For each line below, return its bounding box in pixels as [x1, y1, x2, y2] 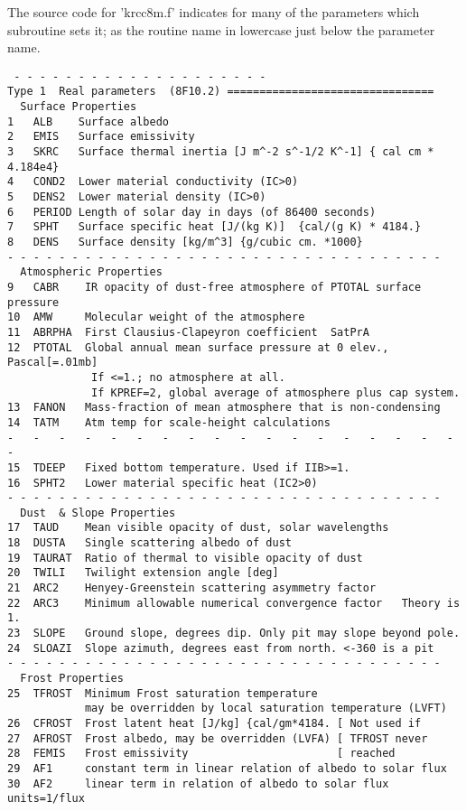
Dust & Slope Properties [20, 506, 176, 519]
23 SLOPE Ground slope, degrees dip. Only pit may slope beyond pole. [7, 627, 461, 640]
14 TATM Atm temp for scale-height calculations [7, 415, 331, 429]
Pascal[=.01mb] [7, 356, 98, 369]
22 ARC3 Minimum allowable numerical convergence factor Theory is [7, 596, 461, 610]
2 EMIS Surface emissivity [7, 130, 195, 144]
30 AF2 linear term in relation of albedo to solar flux [7, 777, 389, 790]
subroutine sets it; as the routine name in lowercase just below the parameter [7, 20, 435, 39]
